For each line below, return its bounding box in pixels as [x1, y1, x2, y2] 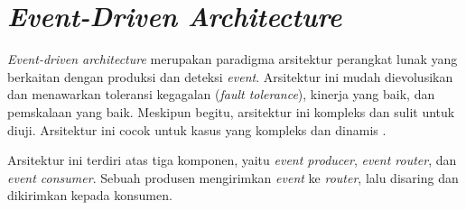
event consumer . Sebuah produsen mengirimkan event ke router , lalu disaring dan [7, 168, 459, 187]
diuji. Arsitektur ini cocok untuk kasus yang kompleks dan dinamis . [7, 120, 387, 139]
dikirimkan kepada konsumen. [7, 186, 172, 205]
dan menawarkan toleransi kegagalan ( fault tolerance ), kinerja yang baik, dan [7, 85, 435, 104]
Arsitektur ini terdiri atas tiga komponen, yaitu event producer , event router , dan [7, 151, 457, 169]
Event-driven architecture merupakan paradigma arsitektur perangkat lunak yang [7, 50, 458, 68]
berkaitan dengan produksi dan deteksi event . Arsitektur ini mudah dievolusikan [7, 67, 453, 86]
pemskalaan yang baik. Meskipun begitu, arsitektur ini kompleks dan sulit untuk [7, 102, 455, 121]
